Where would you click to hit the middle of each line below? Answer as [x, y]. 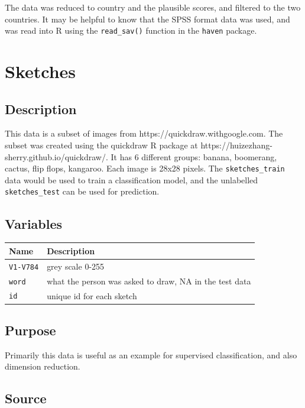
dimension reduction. [43, 366]
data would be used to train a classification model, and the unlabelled [132, 179]
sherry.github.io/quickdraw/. [56, 156]
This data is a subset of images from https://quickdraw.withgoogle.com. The [144, 133]
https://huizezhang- [236, 145]
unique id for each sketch [92, 295]
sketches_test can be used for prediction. [82, 191]
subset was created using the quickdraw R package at [101, 145]
